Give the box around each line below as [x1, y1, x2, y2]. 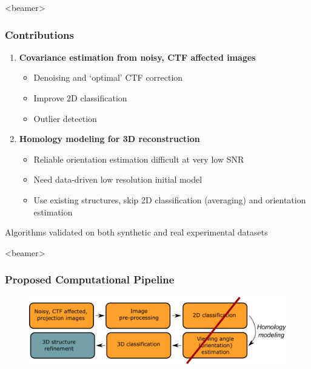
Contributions [5, 27, 74, 42]
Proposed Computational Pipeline [5, 272, 175, 287]
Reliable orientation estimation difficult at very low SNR [33, 152, 244, 165]
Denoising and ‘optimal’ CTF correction [33, 71, 183, 84]
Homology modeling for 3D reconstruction [19, 132, 200, 145]
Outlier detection [33, 112, 97, 124]
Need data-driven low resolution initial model [33, 173, 202, 186]
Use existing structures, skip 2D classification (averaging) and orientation [33, 193, 306, 206]
